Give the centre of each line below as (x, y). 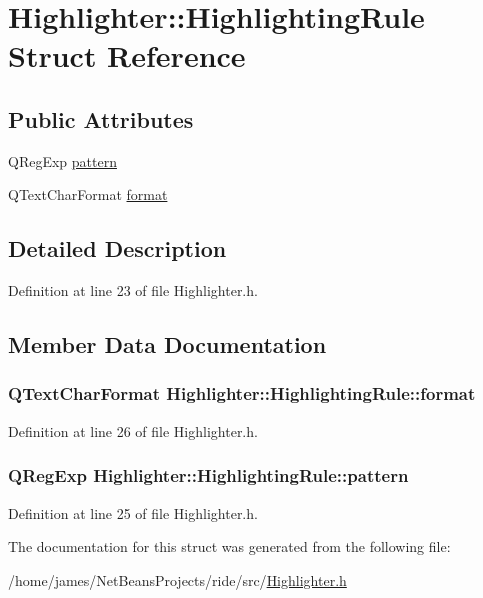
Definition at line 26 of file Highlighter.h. (133, 430)
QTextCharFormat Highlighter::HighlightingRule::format (242, 393)
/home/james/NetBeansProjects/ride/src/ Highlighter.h (177, 579)
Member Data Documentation (167, 344)
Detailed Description (117, 248)
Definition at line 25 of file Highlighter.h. (133, 512)
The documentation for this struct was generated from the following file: (229, 546)
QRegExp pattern (62, 160)
